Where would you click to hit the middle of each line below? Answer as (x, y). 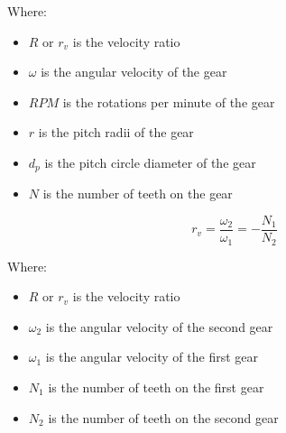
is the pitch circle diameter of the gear (150, 162)
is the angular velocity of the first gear (152, 357)
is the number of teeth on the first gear (156, 387)
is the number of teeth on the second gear (163, 417)
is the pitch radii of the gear (116, 132)
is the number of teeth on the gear (138, 193)
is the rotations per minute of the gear (169, 101)
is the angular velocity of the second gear (159, 326)
